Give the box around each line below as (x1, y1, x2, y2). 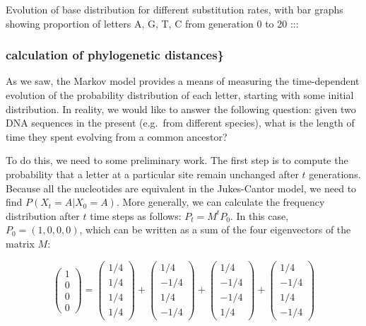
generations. (309, 166, 361, 181)
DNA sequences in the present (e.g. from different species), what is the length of (6, 115, 355, 130)
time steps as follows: (90, 208, 182, 223)
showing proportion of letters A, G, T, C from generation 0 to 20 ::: (6, 16, 299, 30)
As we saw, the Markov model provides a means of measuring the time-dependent (6, 74, 360, 88)
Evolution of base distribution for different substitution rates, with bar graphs (6, 2, 343, 16)
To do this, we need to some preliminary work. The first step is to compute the (6, 153, 348, 168)
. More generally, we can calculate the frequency (116, 194, 325, 209)
